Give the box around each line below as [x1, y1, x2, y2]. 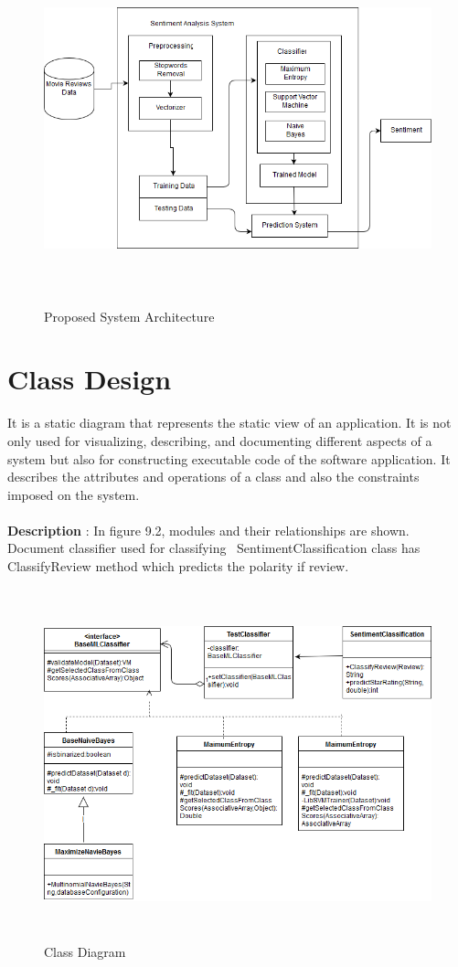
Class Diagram [44, 942, 126, 962]
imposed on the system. [7, 484, 140, 504]
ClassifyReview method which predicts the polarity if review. [7, 557, 349, 576]
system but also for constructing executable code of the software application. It [7, 449, 451, 468]
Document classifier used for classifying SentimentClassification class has [7, 538, 421, 558]
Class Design [7, 360, 172, 398]
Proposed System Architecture [44, 306, 215, 325]
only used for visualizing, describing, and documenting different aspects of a [7, 430, 432, 450]
